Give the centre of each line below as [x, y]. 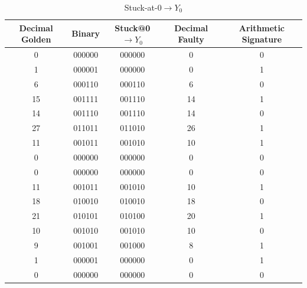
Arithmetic [262, 27]
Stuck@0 [133, 27]
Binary [86, 33]
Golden [36, 39]
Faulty [191, 39]
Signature [262, 39]
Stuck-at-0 [143, 7]
